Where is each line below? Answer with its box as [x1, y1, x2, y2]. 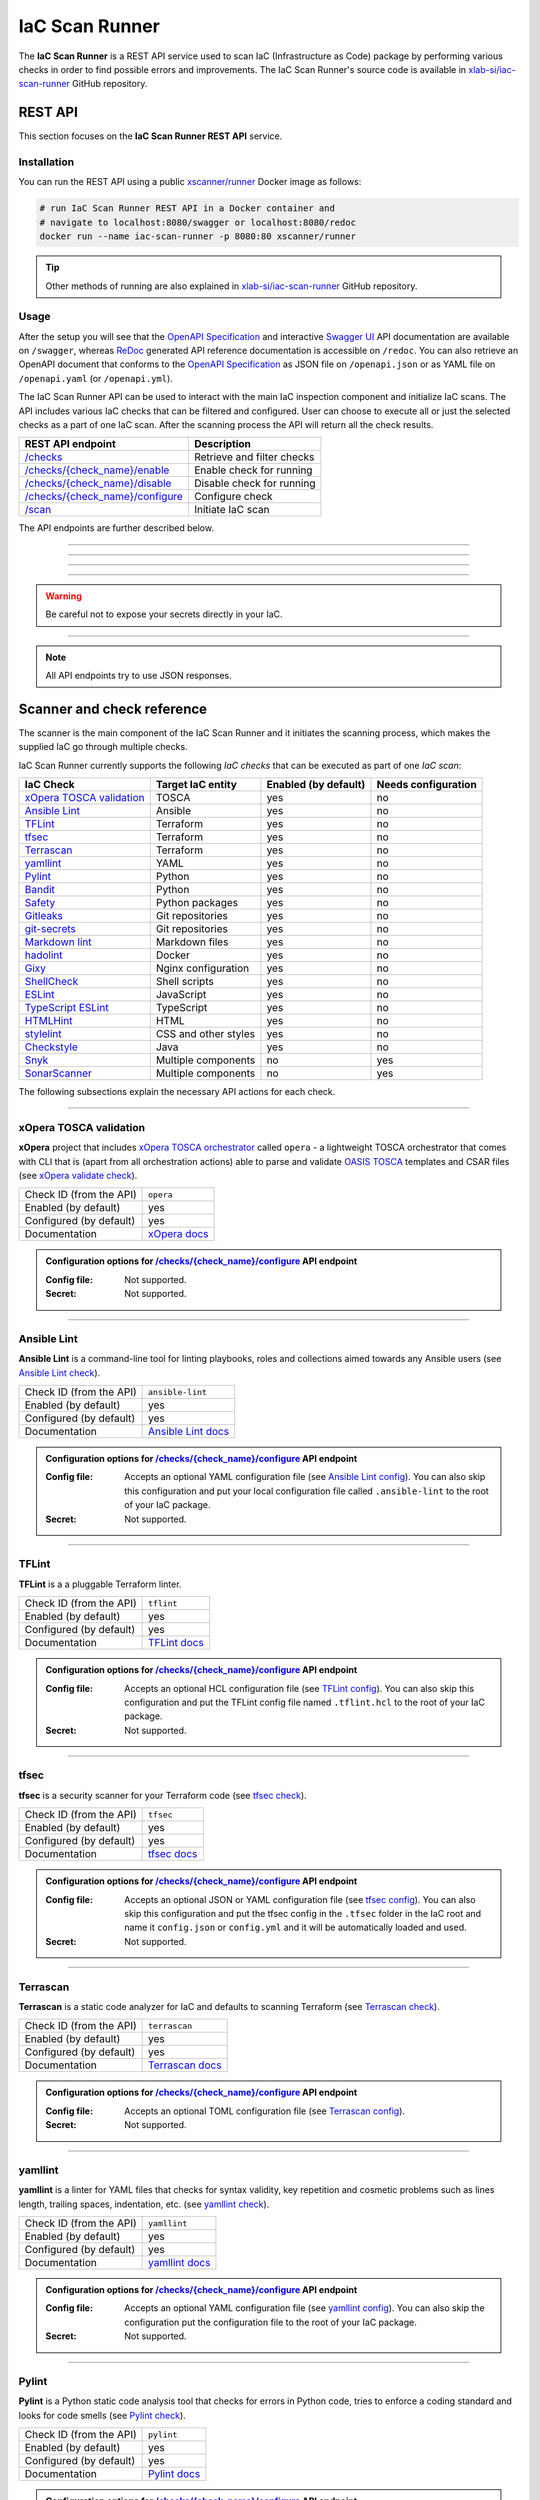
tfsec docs [147, 1847, 198, 1861]
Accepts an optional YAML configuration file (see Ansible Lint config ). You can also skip [124, 1471, 486, 1483]
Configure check [193, 490, 274, 504]
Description [193, 437, 252, 451]
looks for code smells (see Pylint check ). [18, 2409, 187, 2421]
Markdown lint [24, 935, 92, 949]
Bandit [24, 883, 55, 897]
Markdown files [155, 935, 229, 949]
